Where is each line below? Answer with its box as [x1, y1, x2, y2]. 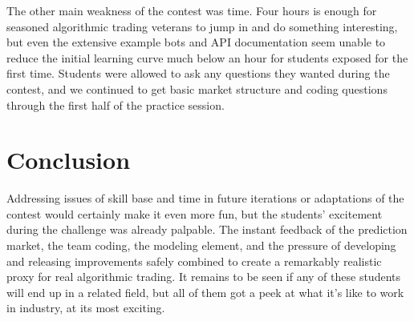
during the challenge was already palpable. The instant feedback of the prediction [6, 221, 408, 238]
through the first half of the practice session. [6, 96, 225, 113]
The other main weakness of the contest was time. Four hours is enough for [6, 2, 377, 18]
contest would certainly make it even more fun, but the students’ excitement [6, 205, 383, 222]
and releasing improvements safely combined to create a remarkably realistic [6, 252, 382, 269]
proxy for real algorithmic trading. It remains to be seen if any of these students [6, 268, 401, 285]
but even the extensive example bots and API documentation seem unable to [6, 34, 386, 50]
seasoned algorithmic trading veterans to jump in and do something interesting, [6, 18, 398, 34]
